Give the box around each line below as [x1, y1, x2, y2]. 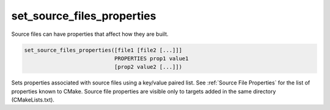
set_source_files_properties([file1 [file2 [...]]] [24, 46, 183, 53]
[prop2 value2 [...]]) [114, 64, 183, 70]
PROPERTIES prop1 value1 [114, 55, 189, 62]
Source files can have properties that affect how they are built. [11, 30, 169, 38]
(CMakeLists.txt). [11, 96, 55, 103]
